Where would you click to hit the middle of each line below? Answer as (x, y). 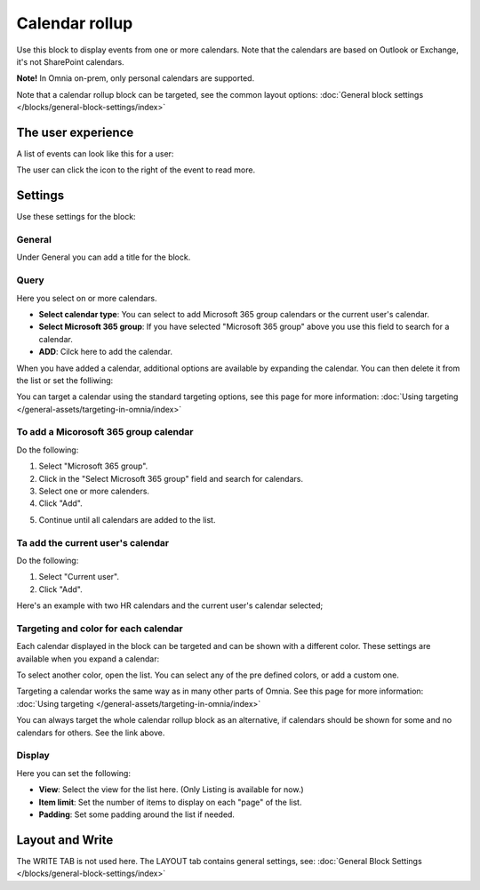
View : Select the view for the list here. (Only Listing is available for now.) (171, 790)
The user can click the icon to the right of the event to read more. (136, 170)
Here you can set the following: (73, 773)
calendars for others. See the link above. (91, 733)
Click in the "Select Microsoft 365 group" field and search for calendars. (171, 478)
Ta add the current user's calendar (92, 542)
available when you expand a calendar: (88, 659)
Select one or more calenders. (94, 491)
